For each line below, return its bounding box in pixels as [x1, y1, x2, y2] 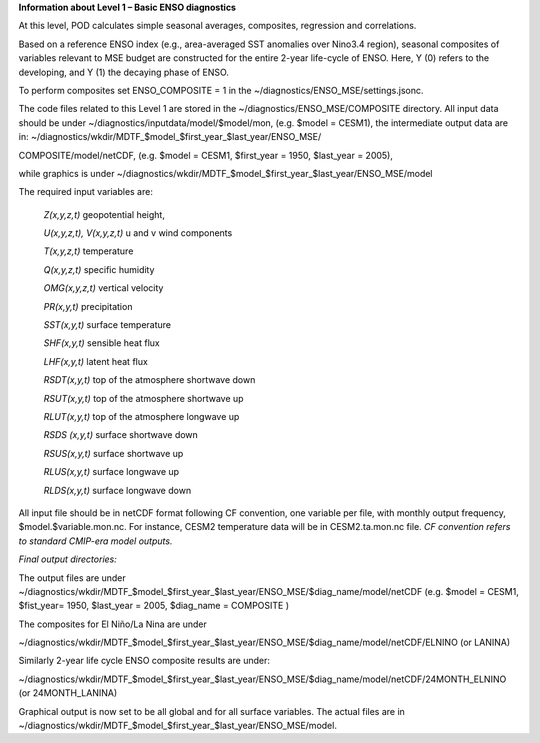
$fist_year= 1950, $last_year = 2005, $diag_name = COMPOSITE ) [18, 600, 290, 612]
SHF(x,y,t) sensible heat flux [43, 337, 160, 349]
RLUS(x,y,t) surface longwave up [43, 466, 180, 478]
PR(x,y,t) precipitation [43, 300, 133, 312]
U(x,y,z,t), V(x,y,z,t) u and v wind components [43, 227, 233, 239]
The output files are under [18, 571, 127, 584]
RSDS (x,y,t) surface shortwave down [43, 429, 199, 441]
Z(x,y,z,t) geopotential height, [43, 208, 165, 220]
